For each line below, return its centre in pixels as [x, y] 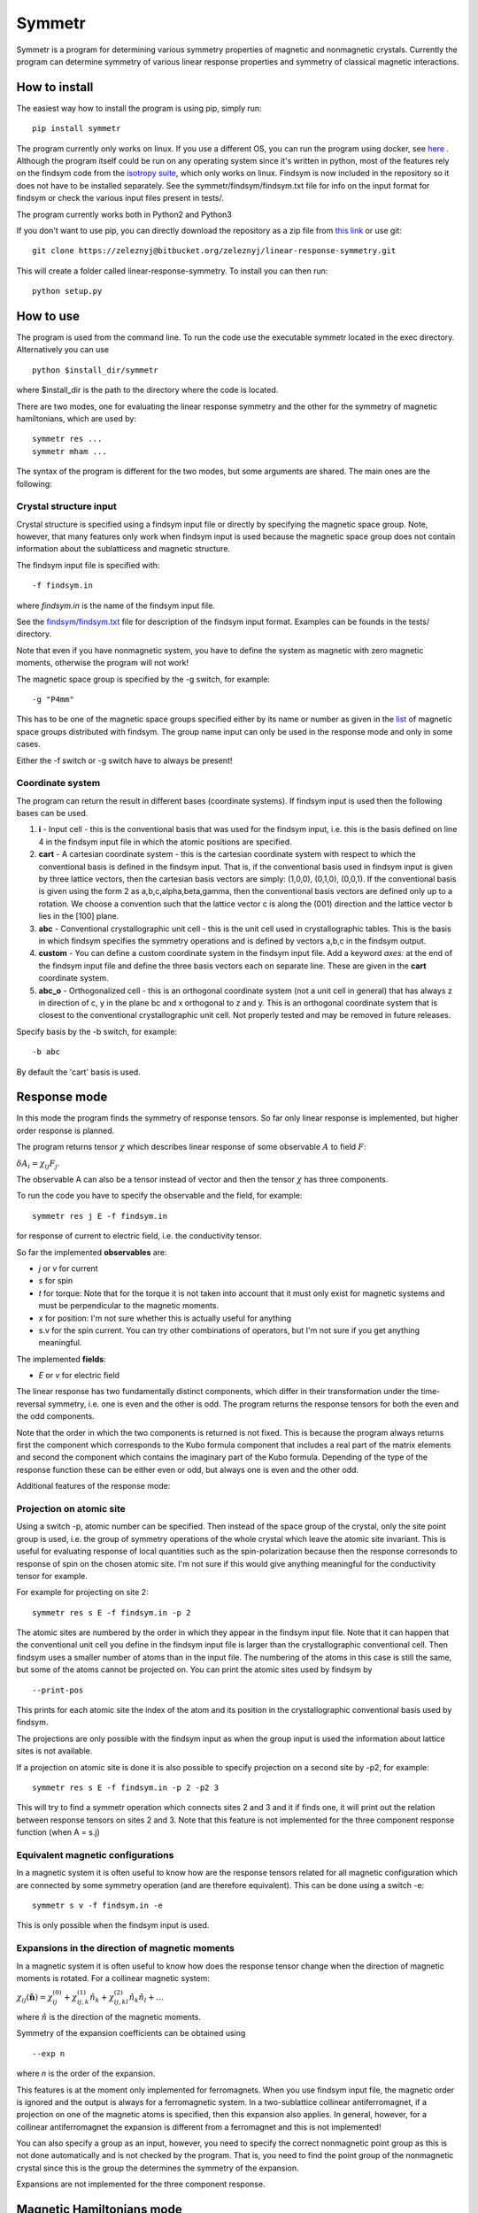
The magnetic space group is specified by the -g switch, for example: [143, 679]
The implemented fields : [61, 1359]
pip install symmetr [77, 129]
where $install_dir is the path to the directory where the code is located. [147, 390]
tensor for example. [52, 1576]
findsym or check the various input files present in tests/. [120, 198]
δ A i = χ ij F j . [38, 1164]
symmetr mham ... [69, 451]
